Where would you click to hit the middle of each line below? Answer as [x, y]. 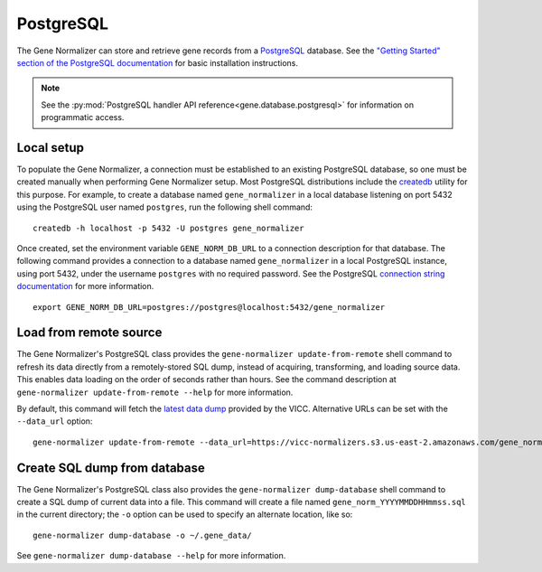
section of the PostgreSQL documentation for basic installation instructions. [157, 62]
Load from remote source [89, 333]
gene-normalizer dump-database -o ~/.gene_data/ [142, 535]
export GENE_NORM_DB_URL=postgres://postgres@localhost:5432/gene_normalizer [209, 307]
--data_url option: [55, 421]
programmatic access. [83, 117]
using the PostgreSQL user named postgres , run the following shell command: [165, 207]
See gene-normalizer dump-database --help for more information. [151, 556]
